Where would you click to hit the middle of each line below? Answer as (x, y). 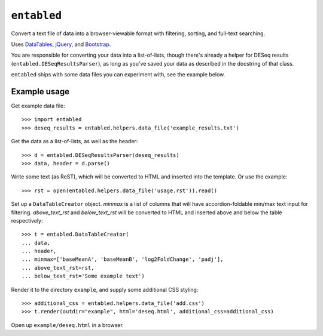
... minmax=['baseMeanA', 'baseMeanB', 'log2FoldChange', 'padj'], (123, 259)
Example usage (40, 92)
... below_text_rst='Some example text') (83, 276)
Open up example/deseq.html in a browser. (67, 325)
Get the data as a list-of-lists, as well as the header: (74, 141)
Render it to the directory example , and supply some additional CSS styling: (105, 289)
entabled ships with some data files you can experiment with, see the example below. (118, 75)
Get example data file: (38, 106)
